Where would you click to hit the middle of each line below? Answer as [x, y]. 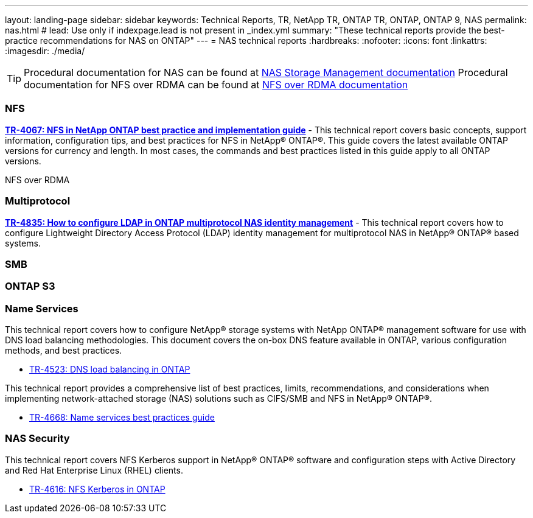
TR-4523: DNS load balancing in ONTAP [110, 369]
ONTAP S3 [30, 286]
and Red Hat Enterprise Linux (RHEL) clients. [94, 470]
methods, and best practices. [64, 350]
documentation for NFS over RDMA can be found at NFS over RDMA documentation [216, 85]
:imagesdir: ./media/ [45, 51]
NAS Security [37, 439]
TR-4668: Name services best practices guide [122, 417]
